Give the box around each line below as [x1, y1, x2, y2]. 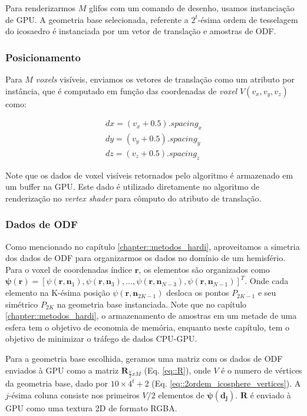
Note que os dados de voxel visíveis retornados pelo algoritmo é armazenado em [5, 169, 293, 181]
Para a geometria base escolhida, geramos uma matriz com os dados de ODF [5, 352, 283, 365]
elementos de [158, 388, 204, 401]
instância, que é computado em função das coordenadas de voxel [5, 84, 237, 97]
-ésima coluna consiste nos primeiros [8, 388, 140, 401]
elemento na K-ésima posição [5, 286, 110, 299]
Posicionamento [5, 49, 81, 64]
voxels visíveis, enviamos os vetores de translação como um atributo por [35, 73, 295, 85]
